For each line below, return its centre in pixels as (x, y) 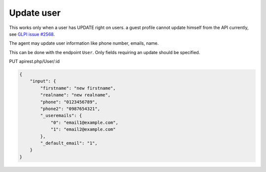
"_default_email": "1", (69, 143)
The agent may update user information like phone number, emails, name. (84, 43)
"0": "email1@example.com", (84, 122)
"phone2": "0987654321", (70, 109)
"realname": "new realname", (75, 95)
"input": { (43, 81)
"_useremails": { (61, 116)
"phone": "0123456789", (69, 102)
